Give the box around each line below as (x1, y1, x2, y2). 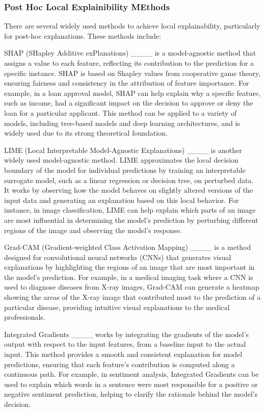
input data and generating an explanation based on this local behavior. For (4, 194, 239, 205)
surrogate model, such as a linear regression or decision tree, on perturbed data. (4, 174, 254, 185)
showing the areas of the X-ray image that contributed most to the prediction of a (4, 292, 261, 302)
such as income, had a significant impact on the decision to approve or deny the (4, 97, 253, 108)
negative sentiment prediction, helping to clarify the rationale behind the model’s (4, 389, 258, 399)
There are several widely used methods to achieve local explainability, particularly (4, 20, 260, 31)
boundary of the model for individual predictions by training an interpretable (4, 164, 246, 175)
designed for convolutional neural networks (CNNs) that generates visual (4, 251, 231, 262)
